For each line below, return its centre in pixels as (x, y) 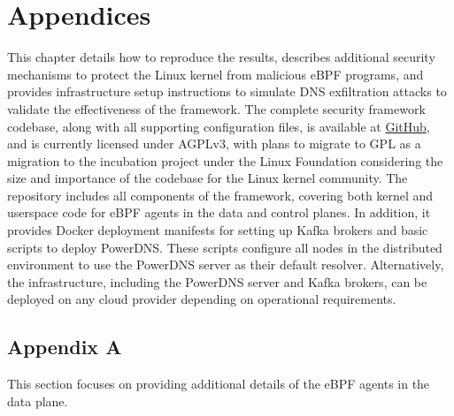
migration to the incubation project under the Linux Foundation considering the (225, 160)
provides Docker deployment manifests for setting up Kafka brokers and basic (218, 230)
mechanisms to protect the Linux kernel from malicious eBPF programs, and (215, 74)
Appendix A (65, 347)
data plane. (38, 401)
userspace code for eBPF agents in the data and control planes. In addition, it (219, 212)
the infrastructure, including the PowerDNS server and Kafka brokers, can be (217, 281)
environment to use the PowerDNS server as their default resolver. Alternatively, (226, 265)
